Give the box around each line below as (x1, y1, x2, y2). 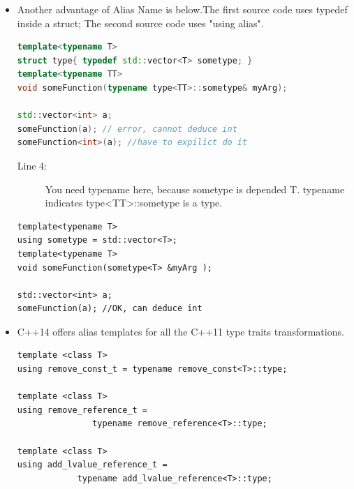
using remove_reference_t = (17, 405, 147, 415)
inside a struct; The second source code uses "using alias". (17, 15, 264, 30)
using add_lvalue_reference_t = (17, 460, 168, 470)
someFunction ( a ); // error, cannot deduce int (17, 123, 237, 134)
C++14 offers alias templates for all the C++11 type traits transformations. (17, 324, 344, 338)
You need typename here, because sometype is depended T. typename (45, 181, 345, 196)
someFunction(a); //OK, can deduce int (17, 303, 202, 314)
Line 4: (17, 158, 47, 172)
